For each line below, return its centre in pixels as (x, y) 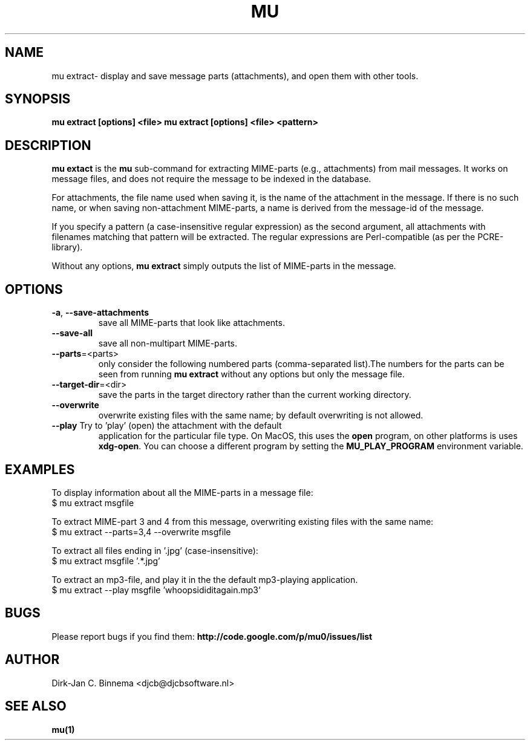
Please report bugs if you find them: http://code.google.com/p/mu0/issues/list (212, 636)
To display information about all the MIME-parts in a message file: (182, 492)
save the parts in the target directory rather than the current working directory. (255, 395)
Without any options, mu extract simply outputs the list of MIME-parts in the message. (224, 266)
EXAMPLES (40, 469)
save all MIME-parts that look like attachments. (191, 323)
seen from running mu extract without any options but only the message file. (251, 374)
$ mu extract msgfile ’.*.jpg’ (106, 561)
